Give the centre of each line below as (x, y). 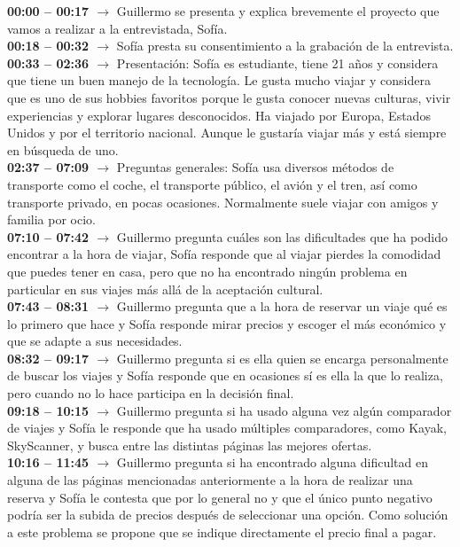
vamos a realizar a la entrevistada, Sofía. (117, 28)
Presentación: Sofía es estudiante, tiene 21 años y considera (277, 63)
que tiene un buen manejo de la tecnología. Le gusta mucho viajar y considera (219, 80)
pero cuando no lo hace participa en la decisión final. (151, 393)
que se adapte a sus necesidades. (95, 341)
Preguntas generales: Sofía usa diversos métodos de (255, 167)
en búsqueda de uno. (63, 149)
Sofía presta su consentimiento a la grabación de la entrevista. (285, 46)
